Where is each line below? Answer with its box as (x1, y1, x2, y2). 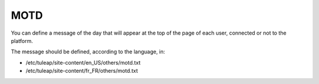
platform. (11, 37, 34, 44)
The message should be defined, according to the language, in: (11, 48, 165, 55)
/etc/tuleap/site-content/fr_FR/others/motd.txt (25, 68, 138, 75)
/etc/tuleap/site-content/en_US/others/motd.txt (25, 59, 141, 66)
